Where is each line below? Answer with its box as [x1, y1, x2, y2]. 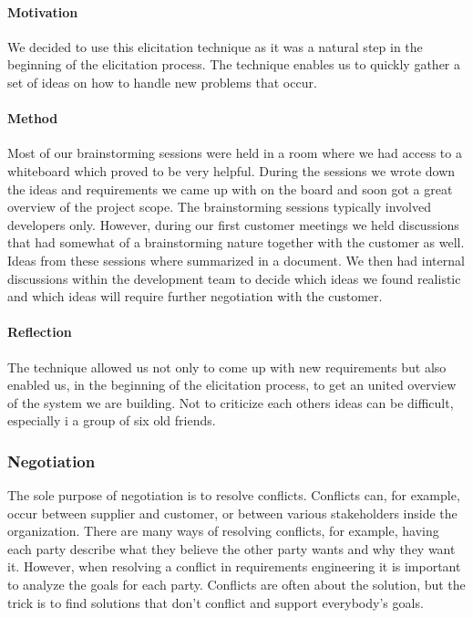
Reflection [7, 322, 72, 341]
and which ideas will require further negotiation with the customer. [7, 287, 383, 306]
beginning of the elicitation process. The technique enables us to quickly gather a [7, 55, 460, 74]
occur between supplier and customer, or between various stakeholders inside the [7, 503, 458, 522]
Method [7, 109, 58, 128]
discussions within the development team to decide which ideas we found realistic [7, 268, 461, 288]
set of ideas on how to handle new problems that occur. [7, 72, 317, 91]
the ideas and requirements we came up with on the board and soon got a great [7, 179, 453, 198]
